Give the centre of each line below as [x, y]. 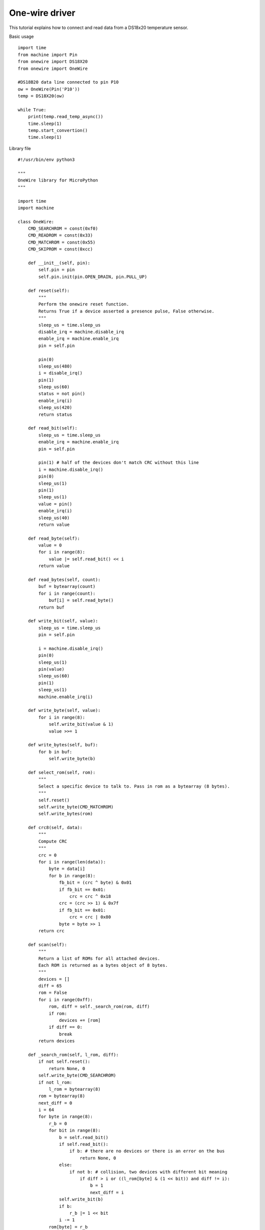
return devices [57, 1041]
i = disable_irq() [61, 373]
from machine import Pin [48, 55]
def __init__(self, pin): [59, 263]
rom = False [53, 993]
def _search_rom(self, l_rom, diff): [73, 1055]
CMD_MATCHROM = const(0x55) [62, 242]
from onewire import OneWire [53, 68]
